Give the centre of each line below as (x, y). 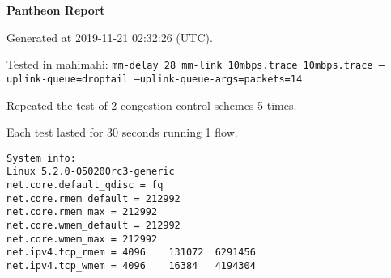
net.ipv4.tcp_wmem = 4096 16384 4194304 (131, 265)
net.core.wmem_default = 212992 (93, 225)
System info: (41, 158)
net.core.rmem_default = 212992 (93, 198)
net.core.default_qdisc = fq (85, 185)
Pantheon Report (56, 10)
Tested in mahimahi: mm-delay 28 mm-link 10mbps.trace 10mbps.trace (190, 64)
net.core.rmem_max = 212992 (82, 212)
